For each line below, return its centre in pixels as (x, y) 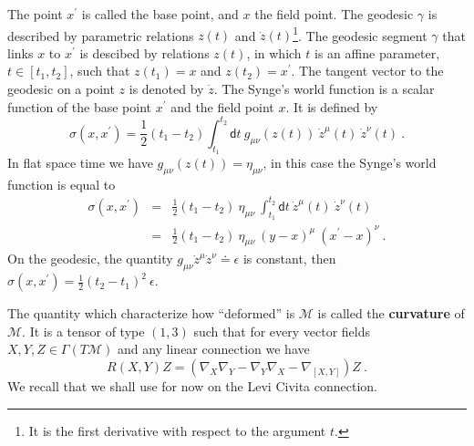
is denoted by (166, 89)
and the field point (222, 106)
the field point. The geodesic (334, 14)
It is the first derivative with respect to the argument (177, 430)
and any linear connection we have (213, 349)
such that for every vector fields (282, 331)
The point (35, 14)
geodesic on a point (61, 89)
